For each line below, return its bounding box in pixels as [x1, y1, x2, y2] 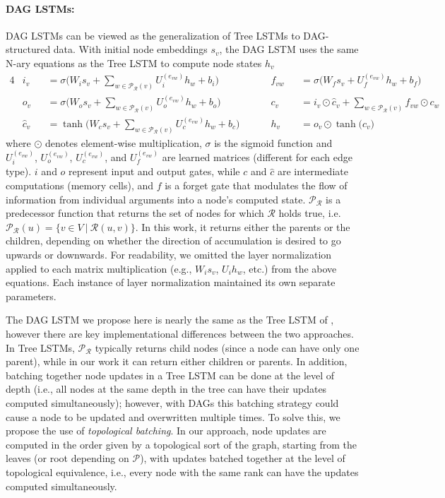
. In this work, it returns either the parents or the [135, 219, 350, 234]
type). [6, 164, 32, 179]
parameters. [6, 288, 57, 303]
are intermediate [277, 164, 348, 179]
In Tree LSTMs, [6, 340, 75, 355]
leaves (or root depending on [6, 451, 129, 466]
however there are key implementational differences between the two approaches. [6, 326, 354, 340]
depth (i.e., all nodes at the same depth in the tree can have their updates [6, 381, 327, 396]
